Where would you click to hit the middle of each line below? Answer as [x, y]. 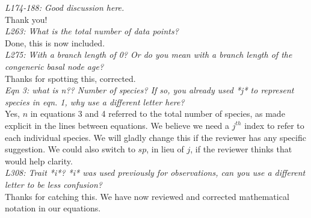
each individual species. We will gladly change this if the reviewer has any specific [155, 137]
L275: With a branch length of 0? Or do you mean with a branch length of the [149, 54]
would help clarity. [39, 160]
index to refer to [274, 125]
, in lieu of [165, 149]
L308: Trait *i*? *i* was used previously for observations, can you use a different [155, 173]
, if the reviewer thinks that [241, 149]
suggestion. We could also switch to [70, 149]
